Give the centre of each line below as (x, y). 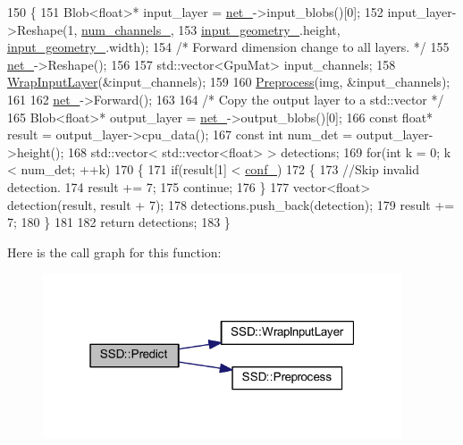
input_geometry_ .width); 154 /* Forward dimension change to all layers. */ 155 (228, 47)
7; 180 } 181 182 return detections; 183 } (119, 222)
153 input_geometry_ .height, (259, 29)
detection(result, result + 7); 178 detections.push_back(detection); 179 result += (231, 204)
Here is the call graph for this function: (114, 252)
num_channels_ (126, 29)
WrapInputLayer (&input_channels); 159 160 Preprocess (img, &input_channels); (229, 82)
